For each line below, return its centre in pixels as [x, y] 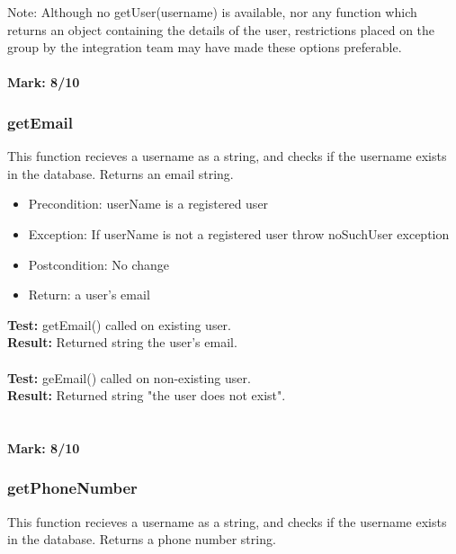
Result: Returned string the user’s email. [122, 342]
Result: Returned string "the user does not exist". [147, 395]
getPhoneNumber [72, 488]
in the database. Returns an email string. [121, 173]
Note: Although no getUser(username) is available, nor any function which [212, 12]
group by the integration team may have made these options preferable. [205, 47]
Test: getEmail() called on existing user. [119, 324]
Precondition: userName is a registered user [148, 204]
